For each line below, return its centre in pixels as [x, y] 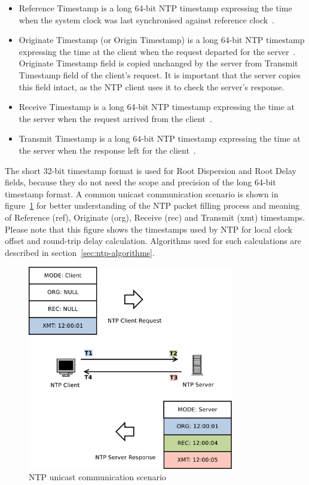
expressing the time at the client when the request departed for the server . [157, 51]
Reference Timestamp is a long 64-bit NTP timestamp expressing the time [155, 8]
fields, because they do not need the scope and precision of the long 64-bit [140, 182]
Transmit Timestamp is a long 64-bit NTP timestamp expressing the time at [160, 138]
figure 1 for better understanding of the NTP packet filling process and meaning [152, 205]
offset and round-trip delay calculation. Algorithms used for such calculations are [153, 241]
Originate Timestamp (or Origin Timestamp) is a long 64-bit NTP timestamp [162, 40]
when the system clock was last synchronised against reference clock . [147, 19]
